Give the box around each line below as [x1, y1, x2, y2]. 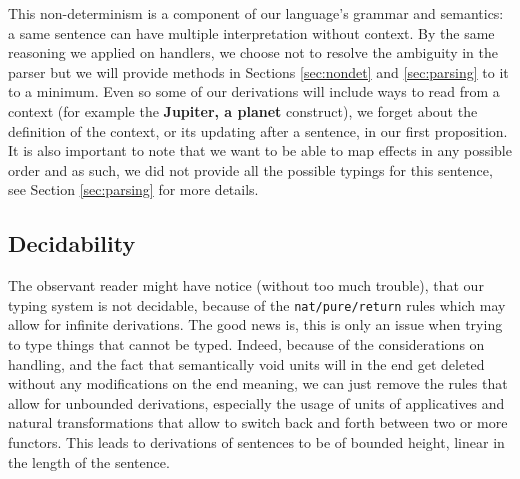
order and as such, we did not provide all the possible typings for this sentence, [8, 159, 493, 180]
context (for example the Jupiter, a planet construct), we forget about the [8, 100, 478, 121]
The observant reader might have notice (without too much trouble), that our [8, 275, 484, 296]
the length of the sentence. [8, 451, 170, 472]
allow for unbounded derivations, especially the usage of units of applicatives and [8, 392, 505, 413]
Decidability [8, 228, 136, 259]
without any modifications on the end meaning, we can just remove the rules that [8, 373, 508, 394]
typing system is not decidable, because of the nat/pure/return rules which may [8, 294, 506, 315]
